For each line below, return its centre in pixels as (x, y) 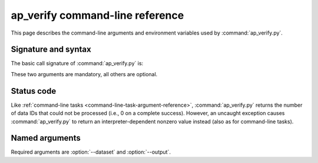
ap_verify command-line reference (97, 15)
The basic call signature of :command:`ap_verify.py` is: (77, 63)
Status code (34, 91)
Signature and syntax (51, 50)
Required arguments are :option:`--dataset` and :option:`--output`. (91, 152)
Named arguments (46, 138)
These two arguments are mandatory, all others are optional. (84, 74)
